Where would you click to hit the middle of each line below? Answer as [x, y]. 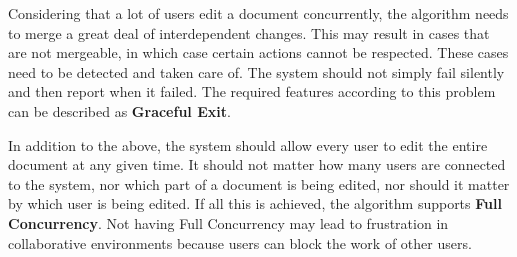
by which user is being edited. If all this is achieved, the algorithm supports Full [255, 203]
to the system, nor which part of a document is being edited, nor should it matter [259, 183]
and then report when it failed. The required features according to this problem [252, 91]
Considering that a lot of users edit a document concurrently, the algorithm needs [258, 13]
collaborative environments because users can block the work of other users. [240, 242]
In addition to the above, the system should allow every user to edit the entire [248, 144]
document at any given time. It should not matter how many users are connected [257, 164]
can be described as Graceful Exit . [119, 110]
